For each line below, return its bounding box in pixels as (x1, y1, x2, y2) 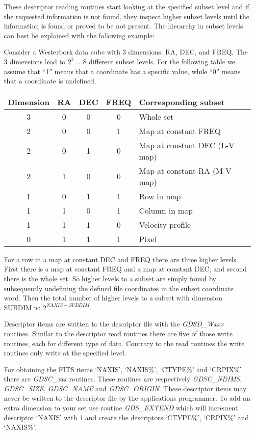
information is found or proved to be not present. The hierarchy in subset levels (4, 21, 243, 31)
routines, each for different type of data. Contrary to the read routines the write (4, 338, 245, 348)
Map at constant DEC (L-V (139, 139, 235, 151)
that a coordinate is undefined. (4, 76, 96, 86)
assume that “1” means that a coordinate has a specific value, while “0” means (4, 66, 241, 76)
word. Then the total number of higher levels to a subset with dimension (4, 293, 222, 303)
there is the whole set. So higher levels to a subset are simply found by (4, 273, 216, 283)
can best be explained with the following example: (4, 30, 154, 40)
